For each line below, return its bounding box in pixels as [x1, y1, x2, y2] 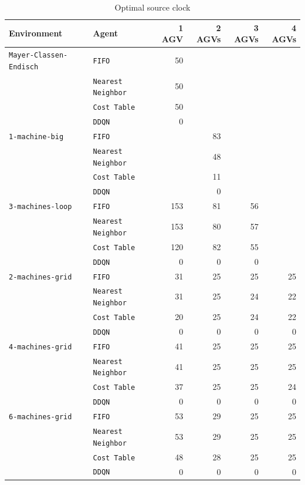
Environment [9, 27, 63, 39]
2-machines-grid [9, 272, 72, 281]
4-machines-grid [9, 342, 72, 351]
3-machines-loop [9, 203, 72, 211]
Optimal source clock [114, 1, 191, 13]
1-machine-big [9, 132, 64, 141]
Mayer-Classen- [9, 51, 68, 60]
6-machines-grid [9, 413, 72, 422]
